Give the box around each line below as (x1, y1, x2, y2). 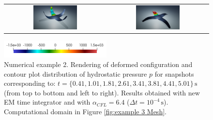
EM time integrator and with (4, 97, 91, 107)
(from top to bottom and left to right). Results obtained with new (4, 87, 200, 97)
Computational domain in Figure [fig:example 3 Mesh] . (4, 107, 167, 116)
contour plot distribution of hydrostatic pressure (4, 68, 147, 79)
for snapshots (154, 68, 194, 79)
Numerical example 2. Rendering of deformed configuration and (4, 59, 193, 69)
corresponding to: (4, 78, 56, 88)
